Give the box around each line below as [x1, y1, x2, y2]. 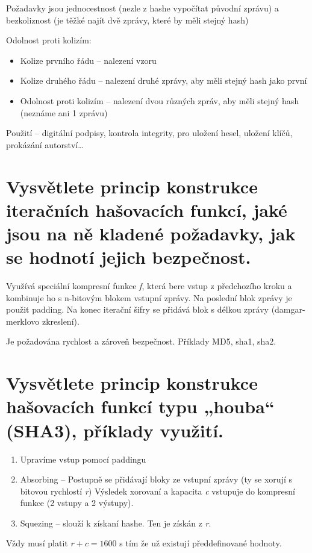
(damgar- [271, 303, 305, 316]
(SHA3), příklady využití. [6, 417, 224, 442]
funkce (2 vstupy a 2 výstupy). [20, 496, 134, 509]
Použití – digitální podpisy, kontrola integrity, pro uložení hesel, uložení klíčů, [6, 127, 293, 139]
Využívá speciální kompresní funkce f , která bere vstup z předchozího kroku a [6, 280, 292, 292]
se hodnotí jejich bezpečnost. [6, 245, 251, 269]
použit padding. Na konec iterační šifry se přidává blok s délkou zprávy [6, 303, 269, 316]
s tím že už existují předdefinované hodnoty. [119, 537, 282, 549]
